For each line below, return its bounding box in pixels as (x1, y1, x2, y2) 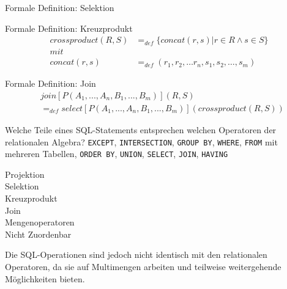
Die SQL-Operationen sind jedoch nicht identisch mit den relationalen (5, 248, 267, 261)
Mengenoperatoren (5, 216, 75, 229)
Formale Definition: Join (5, 77, 96, 90)
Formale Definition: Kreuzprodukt (5, 21, 133, 34)
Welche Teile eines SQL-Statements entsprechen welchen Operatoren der (5, 123, 277, 136)
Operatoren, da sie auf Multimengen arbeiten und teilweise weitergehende (5, 260, 281, 273)
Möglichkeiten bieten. (5, 272, 85, 285)
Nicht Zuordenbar (5, 227, 72, 240)
